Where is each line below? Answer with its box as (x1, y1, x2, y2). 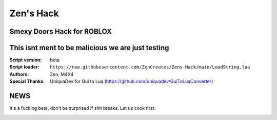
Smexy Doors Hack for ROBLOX (9, 27, 112, 36)
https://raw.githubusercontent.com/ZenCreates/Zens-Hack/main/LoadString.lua (50, 64, 250, 70)
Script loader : (9, 64, 39, 70)
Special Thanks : (9, 78, 45, 84)
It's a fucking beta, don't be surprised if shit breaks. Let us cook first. (9, 105, 156, 111)
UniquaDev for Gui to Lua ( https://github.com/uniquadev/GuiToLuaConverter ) (50, 78, 213, 84)
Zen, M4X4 (50, 71, 74, 77)
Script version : (9, 57, 42, 63)
